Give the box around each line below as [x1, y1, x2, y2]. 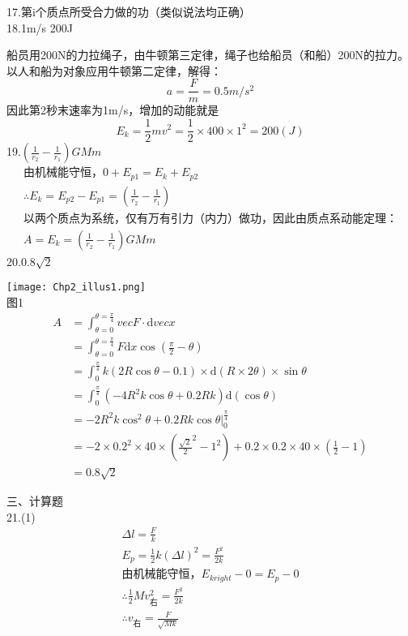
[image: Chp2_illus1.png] [6, 281, 146, 294]
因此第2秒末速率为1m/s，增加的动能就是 [6, 101, 219, 118]
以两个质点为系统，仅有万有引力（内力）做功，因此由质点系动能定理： [23, 213, 397, 225]
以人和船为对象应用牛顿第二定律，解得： [6, 62, 222, 79]
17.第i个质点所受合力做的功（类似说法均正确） [6, 3, 251, 19]
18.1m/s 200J [6, 19, 73, 36]
